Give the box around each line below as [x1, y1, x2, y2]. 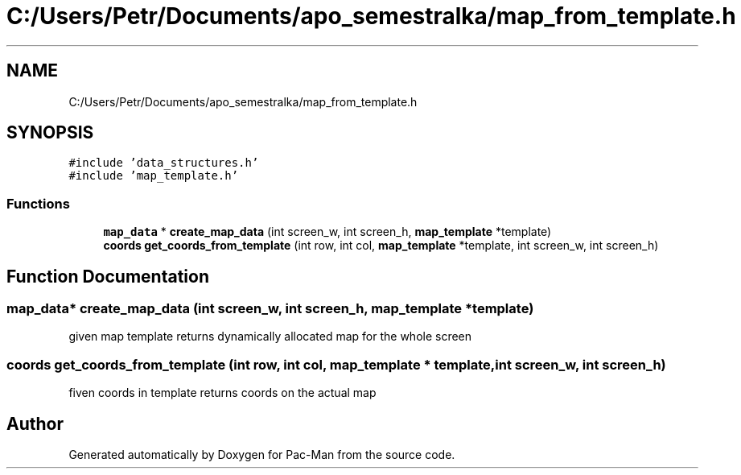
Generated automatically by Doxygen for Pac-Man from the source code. [68, 448, 455, 461]
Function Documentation [6, 266, 209, 287]
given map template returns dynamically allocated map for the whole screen [68, 329, 472, 344]
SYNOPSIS [6, 122, 94, 143]
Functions [6, 195, 70, 212]
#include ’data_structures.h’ [68, 156, 259, 170]
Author [6, 413, 64, 434]
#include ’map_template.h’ [68, 169, 239, 183]
